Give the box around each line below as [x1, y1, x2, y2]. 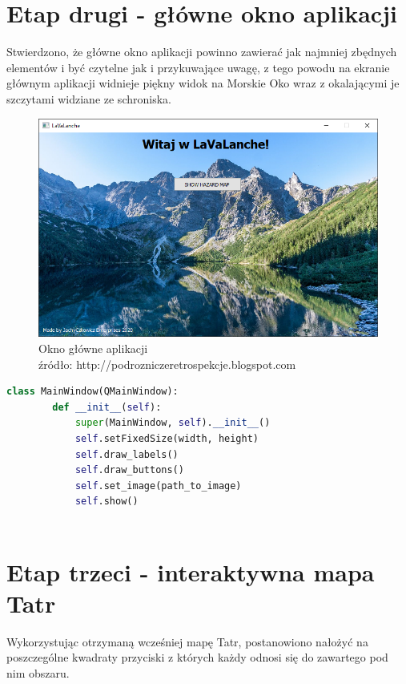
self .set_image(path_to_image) [74, 480, 242, 492]
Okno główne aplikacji [38, 340, 148, 357]
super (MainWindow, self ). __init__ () [74, 417, 271, 429]
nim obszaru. [6, 665, 70, 682]
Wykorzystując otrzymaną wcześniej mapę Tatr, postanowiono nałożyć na [6, 633, 368, 650]
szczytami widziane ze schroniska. [6, 90, 171, 107]
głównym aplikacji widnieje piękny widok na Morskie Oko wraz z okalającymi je [6, 75, 400, 91]
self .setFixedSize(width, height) [74, 432, 259, 444]
